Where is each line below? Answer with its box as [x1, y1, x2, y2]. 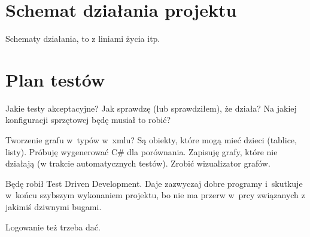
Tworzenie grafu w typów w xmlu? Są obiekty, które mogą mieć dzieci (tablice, [5, 134, 297, 146]
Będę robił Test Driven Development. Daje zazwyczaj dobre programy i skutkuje [5, 177, 303, 189]
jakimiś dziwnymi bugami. [5, 201, 102, 213]
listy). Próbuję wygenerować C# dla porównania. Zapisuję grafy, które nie [5, 145, 278, 158]
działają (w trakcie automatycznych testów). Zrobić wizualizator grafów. [5, 157, 271, 170]
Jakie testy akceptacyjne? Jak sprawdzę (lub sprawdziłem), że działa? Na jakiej [5, 101, 297, 114]
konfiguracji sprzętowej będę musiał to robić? [5, 113, 171, 126]
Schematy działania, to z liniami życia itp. [5, 32, 160, 45]
